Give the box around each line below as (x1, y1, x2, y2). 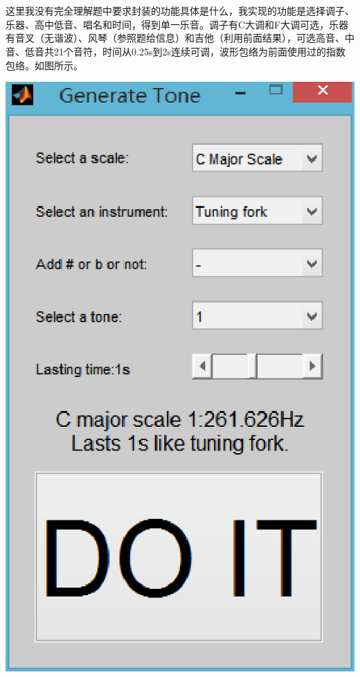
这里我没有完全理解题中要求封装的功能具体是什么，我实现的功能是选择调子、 (6, 3, 354, 18)
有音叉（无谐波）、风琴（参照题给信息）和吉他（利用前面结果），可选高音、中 (6, 30, 354, 45)
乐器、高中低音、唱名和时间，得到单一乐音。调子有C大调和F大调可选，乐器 (6, 17, 349, 31)
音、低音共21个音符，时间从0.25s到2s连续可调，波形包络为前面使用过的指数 (6, 44, 345, 58)
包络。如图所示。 (6, 58, 83, 72)
